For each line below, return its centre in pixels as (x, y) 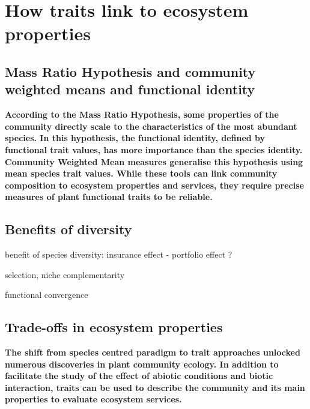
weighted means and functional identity (130, 89)
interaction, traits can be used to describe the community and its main (155, 387)
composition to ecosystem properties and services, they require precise (154, 185)
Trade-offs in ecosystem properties (114, 327)
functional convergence (47, 295)
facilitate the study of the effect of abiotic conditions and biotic (139, 376)
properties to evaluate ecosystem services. (93, 399)
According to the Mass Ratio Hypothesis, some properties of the (142, 114)
